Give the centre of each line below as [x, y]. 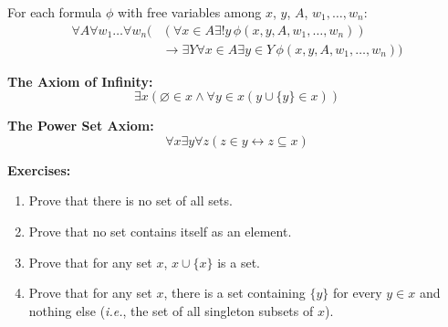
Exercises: [39, 169]
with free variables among [190, 12]
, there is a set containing [234, 293]
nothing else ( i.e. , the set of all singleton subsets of [171, 310]
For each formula [55, 12]
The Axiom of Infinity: [80, 81]
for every [357, 293]
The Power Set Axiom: [81, 126]
